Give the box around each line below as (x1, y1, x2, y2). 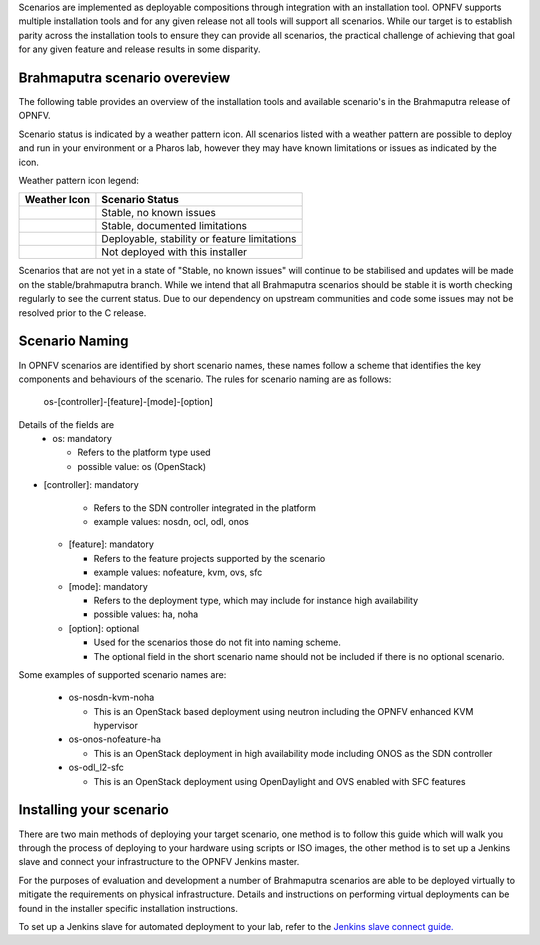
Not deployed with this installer (101, 245, 247, 259)
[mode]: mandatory (68, 580, 149, 592)
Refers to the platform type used (77, 446, 211, 459)
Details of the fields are (18, 418, 115, 430)
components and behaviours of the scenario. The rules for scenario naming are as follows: (18, 373, 392, 385)
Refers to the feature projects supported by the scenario (93, 552, 326, 564)
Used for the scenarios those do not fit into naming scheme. (93, 636, 342, 649)
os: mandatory (52, 433, 112, 445)
